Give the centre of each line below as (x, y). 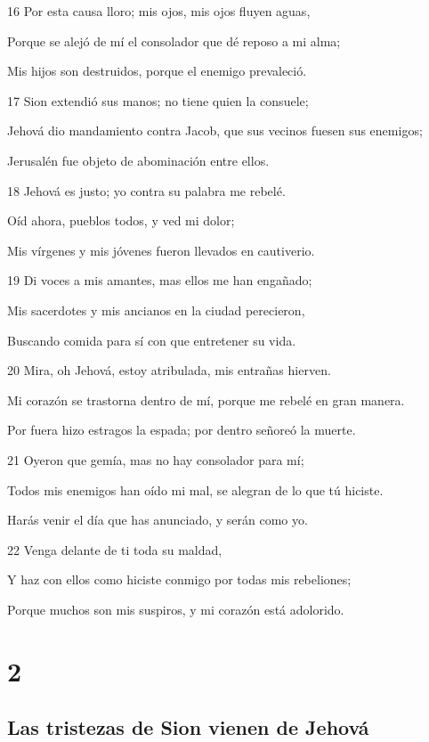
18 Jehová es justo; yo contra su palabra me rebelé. (146, 190)
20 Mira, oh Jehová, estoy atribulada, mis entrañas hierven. (169, 370)
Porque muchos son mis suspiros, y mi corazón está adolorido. (176, 609)
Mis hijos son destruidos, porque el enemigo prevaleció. (157, 71)
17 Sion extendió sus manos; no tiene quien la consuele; (158, 100)
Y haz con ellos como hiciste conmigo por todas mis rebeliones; (179, 579)
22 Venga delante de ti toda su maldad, (115, 549)
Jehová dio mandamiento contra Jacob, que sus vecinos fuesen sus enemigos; (215, 130)
